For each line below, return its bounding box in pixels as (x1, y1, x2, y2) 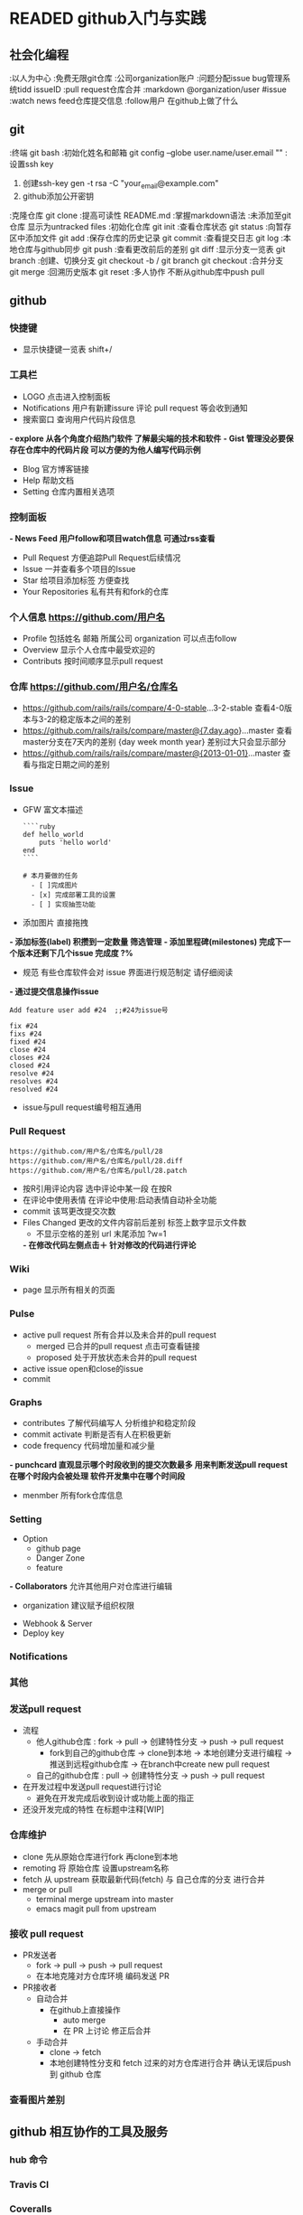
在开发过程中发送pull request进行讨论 (22, 1781, 162, 1792)
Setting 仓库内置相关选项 (22, 485, 115, 497)
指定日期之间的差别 (38, 759, 110, 770)
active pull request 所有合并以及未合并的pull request (22, 1329, 216, 1340)
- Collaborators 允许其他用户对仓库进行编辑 (9, 1581, 173, 1591)
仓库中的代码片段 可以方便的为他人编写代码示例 (24, 444, 201, 455)
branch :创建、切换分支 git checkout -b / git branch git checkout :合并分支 (9, 255, 284, 266)
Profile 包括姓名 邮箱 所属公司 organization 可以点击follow (22, 634, 237, 644)
